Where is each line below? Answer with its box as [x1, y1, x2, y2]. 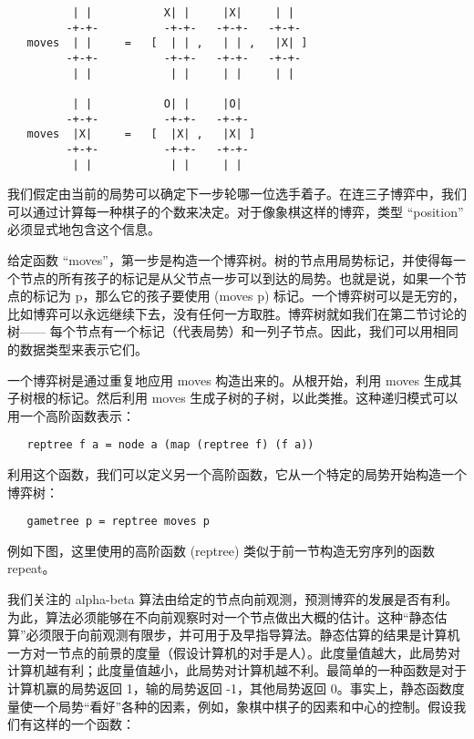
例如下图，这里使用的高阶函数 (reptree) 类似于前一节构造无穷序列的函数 [7, 540, 436, 559]
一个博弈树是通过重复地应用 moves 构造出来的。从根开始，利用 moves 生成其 [7, 370, 462, 389]
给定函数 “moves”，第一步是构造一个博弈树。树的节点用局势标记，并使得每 [7, 251, 453, 269]
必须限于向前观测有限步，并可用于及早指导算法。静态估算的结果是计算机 [26, 625, 460, 644]
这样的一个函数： [32, 714, 135, 734]
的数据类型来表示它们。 [7, 339, 148, 358]
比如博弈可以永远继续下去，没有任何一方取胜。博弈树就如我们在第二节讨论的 [7, 303, 467, 323]
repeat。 [7, 559, 56, 578]
